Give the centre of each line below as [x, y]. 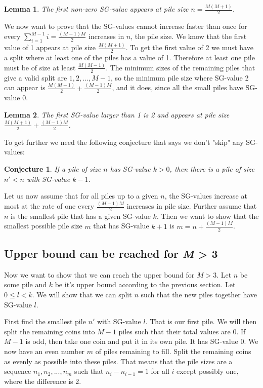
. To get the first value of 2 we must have [189, 47]
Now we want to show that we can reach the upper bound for [99, 274]
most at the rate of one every [49, 206]
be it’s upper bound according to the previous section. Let [145, 284]
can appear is [25, 87]
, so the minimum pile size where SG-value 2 [180, 77]
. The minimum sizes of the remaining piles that [181, 67]
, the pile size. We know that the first [189, 36]
